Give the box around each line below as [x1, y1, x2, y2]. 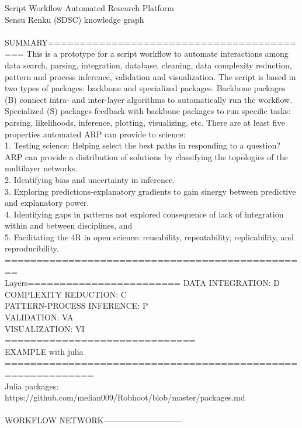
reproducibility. [5, 242, 59, 254]
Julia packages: [5, 379, 59, 392]
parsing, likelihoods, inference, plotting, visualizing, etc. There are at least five [5, 116, 285, 128]
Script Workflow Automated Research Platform [5, 2, 174, 13]
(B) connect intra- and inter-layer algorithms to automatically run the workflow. [5, 93, 293, 105]
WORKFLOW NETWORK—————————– [5, 414, 182, 426]
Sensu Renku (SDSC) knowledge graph [5, 13, 144, 25]
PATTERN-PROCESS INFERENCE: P [5, 299, 148, 312]
